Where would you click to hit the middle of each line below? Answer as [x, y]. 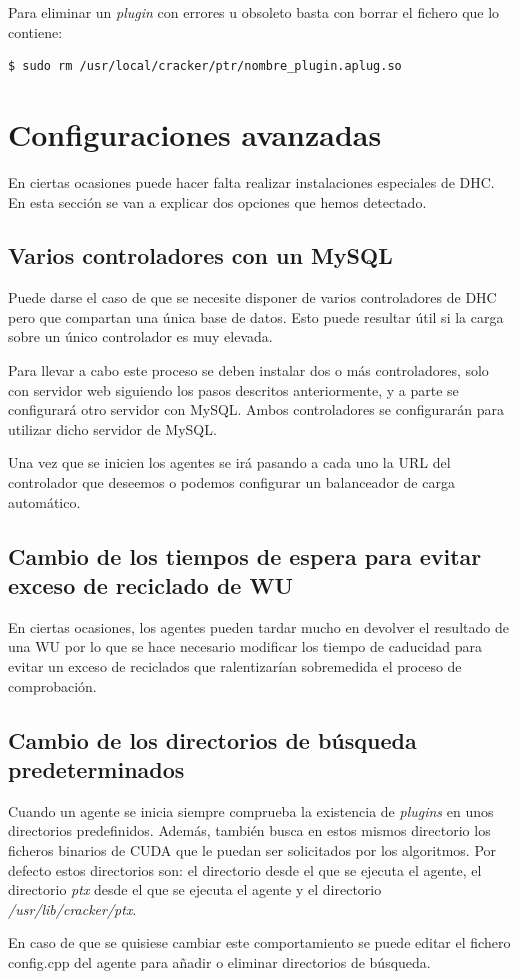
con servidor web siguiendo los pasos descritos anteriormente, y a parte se [233, 389]
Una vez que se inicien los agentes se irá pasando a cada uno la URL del [229, 462]
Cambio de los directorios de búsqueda [212, 739]
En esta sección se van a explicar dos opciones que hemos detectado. [217, 201]
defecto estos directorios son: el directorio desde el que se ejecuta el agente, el [245, 869]
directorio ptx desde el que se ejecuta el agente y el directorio [195, 889]
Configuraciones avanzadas [195, 133]
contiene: [35, 31]
